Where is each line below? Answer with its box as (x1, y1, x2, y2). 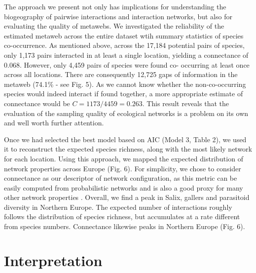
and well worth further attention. (4, 117, 104, 128)
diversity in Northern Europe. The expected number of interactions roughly (4, 201, 232, 212)
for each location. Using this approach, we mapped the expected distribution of (4, 153, 243, 163)
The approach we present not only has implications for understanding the (4, 1, 226, 11)
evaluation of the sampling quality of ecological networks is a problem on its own (4, 108, 249, 118)
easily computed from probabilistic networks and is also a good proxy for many (4, 182, 243, 193)
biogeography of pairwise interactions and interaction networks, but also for (4, 11, 232, 21)
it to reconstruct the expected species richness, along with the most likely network (4, 144, 253, 154)
